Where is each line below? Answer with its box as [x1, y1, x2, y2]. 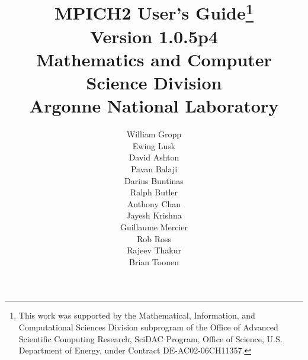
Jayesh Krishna [126, 209, 182, 221]
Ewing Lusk [132, 139, 176, 152]
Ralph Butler [130, 186, 178, 198]
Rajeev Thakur [126, 244, 182, 256]
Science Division [86, 70, 222, 95]
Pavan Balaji [130, 162, 178, 175]
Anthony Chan [127, 197, 181, 210]
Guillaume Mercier [120, 220, 188, 233]
